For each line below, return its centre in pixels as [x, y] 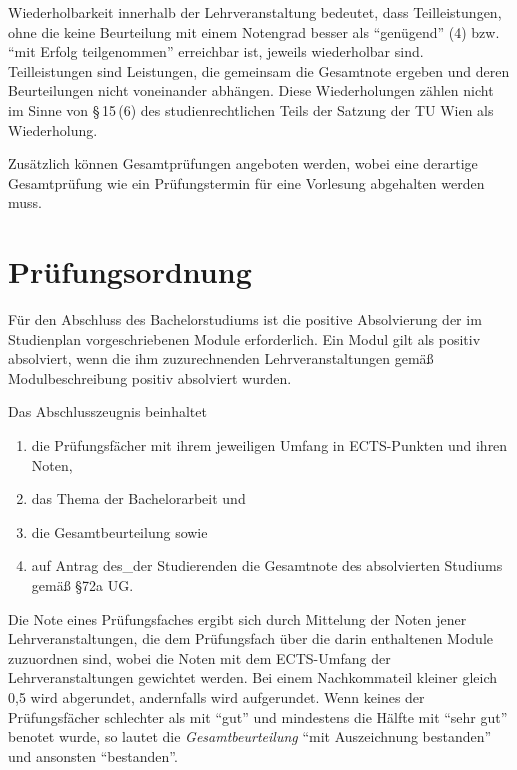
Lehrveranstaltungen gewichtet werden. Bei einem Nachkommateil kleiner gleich [253, 677]
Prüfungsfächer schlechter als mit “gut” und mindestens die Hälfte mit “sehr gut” [258, 716]
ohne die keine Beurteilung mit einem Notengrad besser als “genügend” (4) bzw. [254, 31]
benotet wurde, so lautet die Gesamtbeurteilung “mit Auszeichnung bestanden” [250, 736]
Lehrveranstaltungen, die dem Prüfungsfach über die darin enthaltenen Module [250, 638]
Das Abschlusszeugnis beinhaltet [107, 411]
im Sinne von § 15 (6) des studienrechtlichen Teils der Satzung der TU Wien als [251, 109]
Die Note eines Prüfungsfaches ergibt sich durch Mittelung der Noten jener [237, 618]
